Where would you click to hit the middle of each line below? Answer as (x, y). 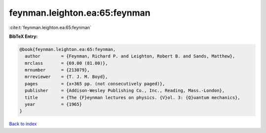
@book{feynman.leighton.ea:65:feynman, (67, 49)
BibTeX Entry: (23, 36)
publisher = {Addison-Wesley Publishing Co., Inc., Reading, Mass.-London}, (125, 91)
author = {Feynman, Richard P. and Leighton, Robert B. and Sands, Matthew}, (130, 56)
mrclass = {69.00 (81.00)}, (66, 63)
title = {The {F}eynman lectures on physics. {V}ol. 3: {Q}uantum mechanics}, (133, 97)
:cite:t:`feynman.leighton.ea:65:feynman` (50, 27)
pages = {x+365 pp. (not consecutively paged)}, (95, 84)
